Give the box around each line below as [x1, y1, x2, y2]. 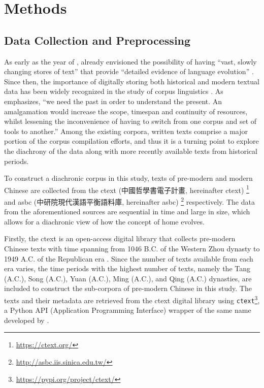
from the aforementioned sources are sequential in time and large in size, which [4, 206, 250, 217]
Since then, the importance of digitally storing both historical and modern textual [4, 76, 259, 86]
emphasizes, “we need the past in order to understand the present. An [4, 95, 222, 106]
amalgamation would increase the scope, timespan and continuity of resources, [4, 106, 248, 116]
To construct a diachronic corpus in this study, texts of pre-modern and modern [4, 173, 253, 183]
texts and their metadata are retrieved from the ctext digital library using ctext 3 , [4, 293, 260, 305]
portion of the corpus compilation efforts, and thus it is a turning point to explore [4, 136, 259, 146]
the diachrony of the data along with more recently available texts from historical [4, 145, 257, 156]
